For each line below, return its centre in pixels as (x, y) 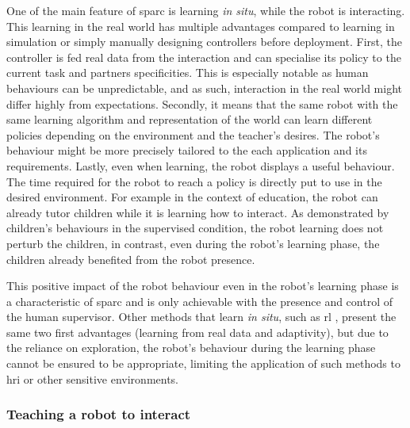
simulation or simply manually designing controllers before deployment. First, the (204, 42)
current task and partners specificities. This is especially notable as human (188, 73)
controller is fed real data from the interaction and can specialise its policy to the (204, 57)
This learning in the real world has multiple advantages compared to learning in (201, 26)
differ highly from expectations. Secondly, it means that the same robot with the (202, 103)
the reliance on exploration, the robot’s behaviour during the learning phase (191, 348)
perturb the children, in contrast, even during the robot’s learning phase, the (193, 243)
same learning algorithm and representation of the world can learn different (190, 119)
